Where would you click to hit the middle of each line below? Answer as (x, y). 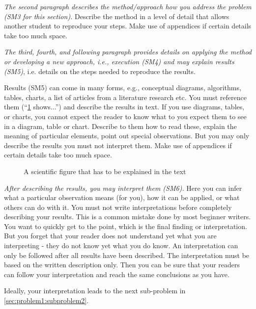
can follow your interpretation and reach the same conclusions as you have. (117, 274)
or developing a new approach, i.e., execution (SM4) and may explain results (119, 61)
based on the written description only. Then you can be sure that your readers (122, 265)
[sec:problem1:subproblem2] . (46, 300)
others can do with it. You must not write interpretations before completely (118, 207)
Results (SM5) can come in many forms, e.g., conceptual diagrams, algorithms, (123, 88)
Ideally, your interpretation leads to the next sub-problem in (95, 291)
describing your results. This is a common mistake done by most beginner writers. (128, 217)
